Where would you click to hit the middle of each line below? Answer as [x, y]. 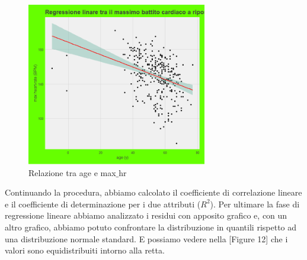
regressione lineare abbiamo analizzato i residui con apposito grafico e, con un [146, 215]
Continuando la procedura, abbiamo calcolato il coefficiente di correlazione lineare [153, 192]
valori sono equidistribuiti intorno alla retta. [85, 250]
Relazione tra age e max [72, 172]
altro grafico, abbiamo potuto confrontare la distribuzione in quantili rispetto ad [151, 227]
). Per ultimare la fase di [255, 204]
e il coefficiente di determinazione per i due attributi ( [103, 204]
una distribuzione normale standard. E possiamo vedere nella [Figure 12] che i [146, 238]
